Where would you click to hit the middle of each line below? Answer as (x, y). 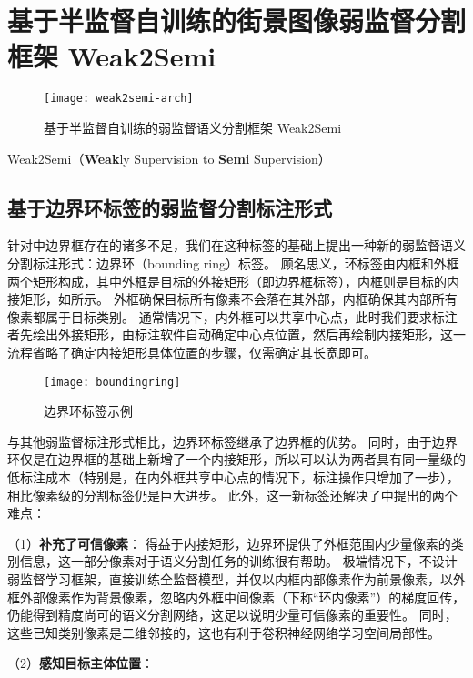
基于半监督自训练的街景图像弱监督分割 (237, 20)
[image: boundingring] (112, 382)
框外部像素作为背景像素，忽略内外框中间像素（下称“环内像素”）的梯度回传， (236, 597)
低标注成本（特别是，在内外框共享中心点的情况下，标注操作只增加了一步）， (233, 476)
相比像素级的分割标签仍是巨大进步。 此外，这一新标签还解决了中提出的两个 (232, 495)
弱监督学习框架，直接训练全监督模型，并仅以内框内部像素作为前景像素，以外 (236, 578)
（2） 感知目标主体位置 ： (81, 663)
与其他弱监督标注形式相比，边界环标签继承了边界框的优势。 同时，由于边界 (232, 441)
